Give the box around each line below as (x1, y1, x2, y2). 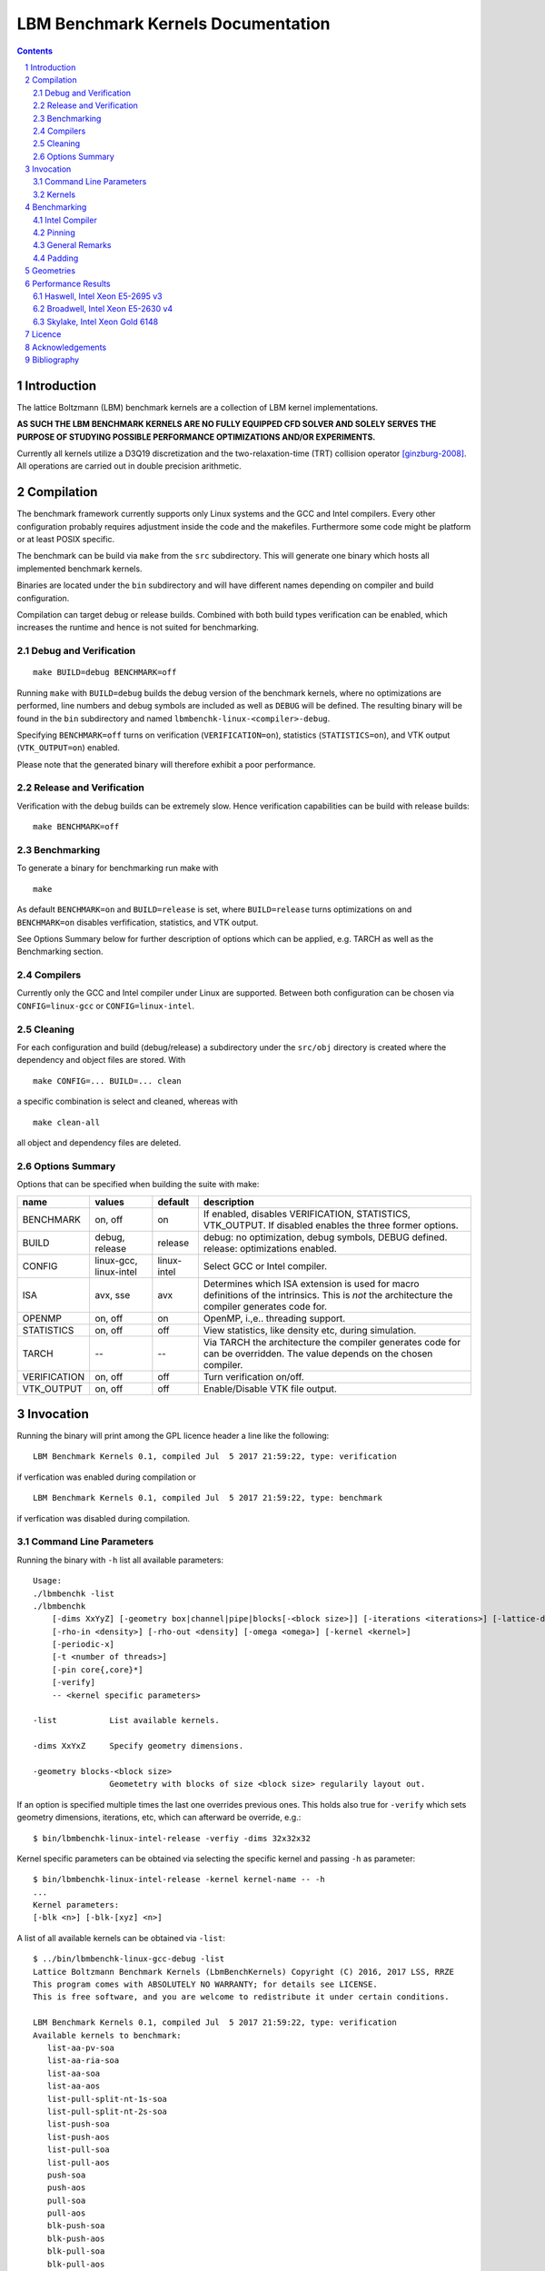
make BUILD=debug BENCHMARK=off (33, 668, 177, 678)
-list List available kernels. (33, 1715, 220, 1726)
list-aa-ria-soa (46, 2056, 120, 2066)
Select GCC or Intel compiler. (203, 1259, 327, 1272)
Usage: (33, 1576, 63, 1586)
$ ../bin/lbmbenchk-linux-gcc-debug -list (33, 1954, 225, 1964)
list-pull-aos (46, 2157, 110, 2167)
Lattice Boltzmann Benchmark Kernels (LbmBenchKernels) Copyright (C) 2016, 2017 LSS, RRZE (33, 1967, 454, 1977)
